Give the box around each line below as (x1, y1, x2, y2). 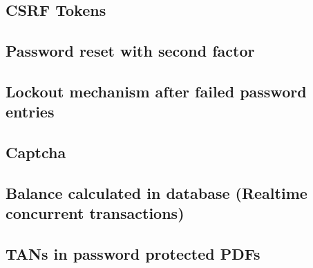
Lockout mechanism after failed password (6, 80, 307, 102)
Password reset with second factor (6, 40, 255, 61)
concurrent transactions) (6, 202, 184, 224)
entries (6, 101, 55, 122)
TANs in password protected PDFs (6, 243, 260, 265)
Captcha (6, 142, 66, 163)
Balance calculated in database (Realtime (6, 182, 307, 203)
